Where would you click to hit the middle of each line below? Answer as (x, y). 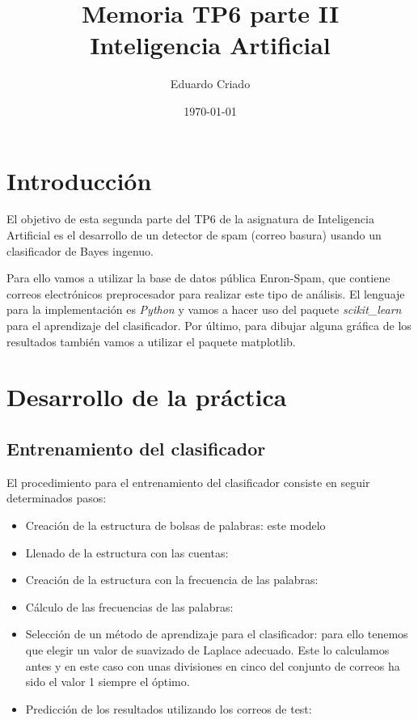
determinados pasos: (57, 498)
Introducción (79, 180)
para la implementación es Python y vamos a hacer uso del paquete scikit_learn (204, 309)
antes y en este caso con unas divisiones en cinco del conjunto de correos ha (213, 665)
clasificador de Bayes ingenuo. (80, 250)
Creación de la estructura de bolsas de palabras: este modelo (175, 525)
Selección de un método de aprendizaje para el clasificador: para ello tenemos (217, 634)
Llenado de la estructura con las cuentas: (127, 552)
